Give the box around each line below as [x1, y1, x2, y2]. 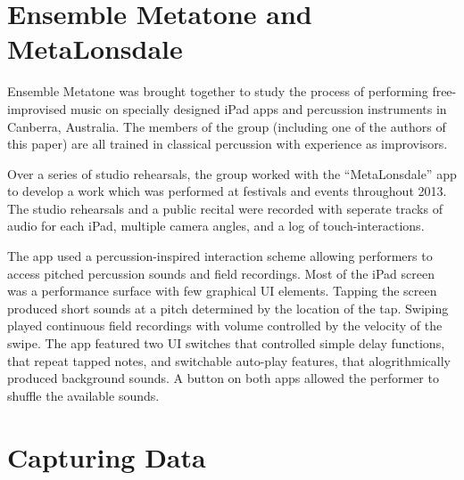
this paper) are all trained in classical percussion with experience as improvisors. [7, 134, 448, 153]
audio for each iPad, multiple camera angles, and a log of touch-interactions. [7, 216, 425, 235]
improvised [7, 99, 67, 118]
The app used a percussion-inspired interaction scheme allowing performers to [7, 247, 433, 265]
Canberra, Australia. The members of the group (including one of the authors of [7, 117, 446, 135]
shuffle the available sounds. [7, 386, 160, 404]
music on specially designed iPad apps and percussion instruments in [70, 99, 447, 118]
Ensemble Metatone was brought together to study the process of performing [7, 82, 428, 101]
